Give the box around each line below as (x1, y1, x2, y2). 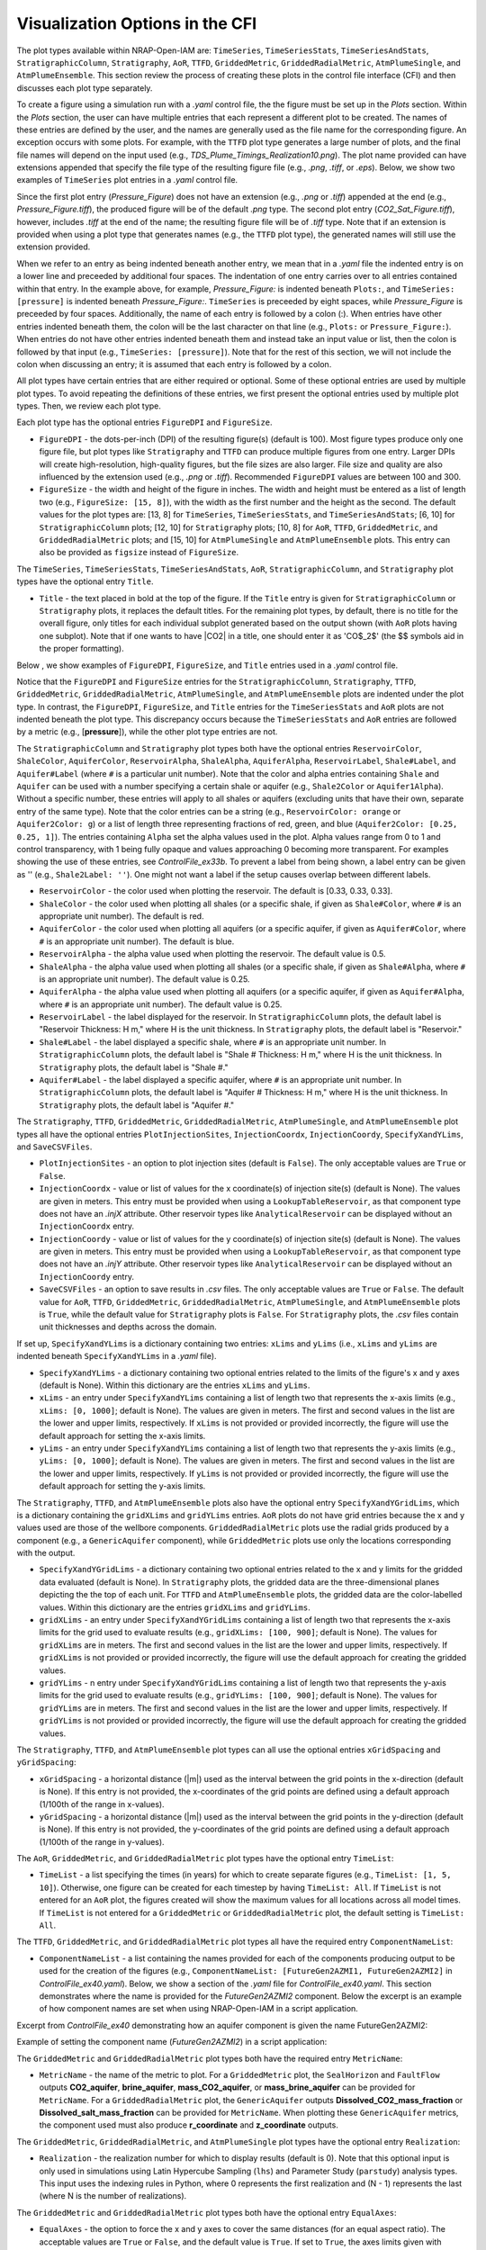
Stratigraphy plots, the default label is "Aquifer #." (39, 1099, 234, 1111)
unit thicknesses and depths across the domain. (39, 1321, 217, 1332)
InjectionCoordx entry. (39, 1220, 135, 1232)
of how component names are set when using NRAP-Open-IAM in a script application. (39, 2003, 359, 2014)
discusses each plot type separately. (16, 82, 153, 94)
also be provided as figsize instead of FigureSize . (39, 547, 239, 558)
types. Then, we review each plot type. (16, 400, 162, 411)
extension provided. (16, 241, 91, 252)
